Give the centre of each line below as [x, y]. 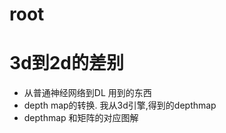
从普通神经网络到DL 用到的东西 [87, 93]
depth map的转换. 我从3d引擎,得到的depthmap [120, 105]
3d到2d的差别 [67, 63]
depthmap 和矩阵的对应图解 [81, 118]
